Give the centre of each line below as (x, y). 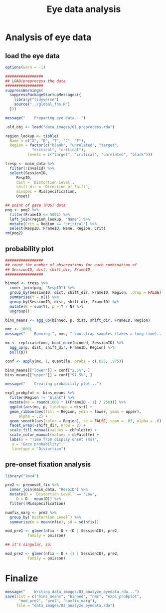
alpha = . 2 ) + (33, 416)
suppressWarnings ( (24, 90)
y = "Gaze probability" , (38, 444)
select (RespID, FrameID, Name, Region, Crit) (58, 229)
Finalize (22, 578)
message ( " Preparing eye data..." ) (45, 118)
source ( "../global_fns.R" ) (42, 104)
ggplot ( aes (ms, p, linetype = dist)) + (51, 407)
